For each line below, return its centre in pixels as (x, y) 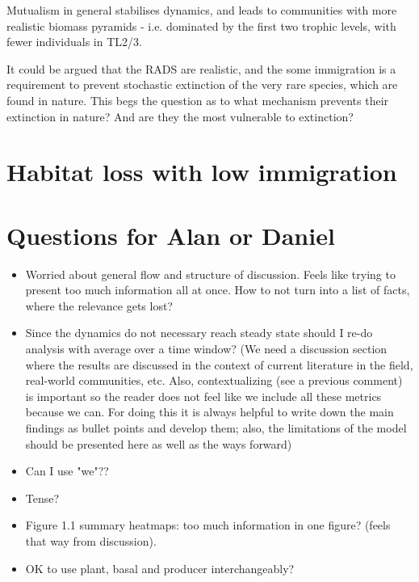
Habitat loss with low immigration (202, 172)
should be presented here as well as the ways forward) (159, 443)
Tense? (42, 498)
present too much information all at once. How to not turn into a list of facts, (218, 290)
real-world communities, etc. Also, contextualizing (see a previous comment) (214, 380)
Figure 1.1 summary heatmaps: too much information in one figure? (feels (208, 525)
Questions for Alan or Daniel (171, 235)
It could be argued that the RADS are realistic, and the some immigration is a (201, 68)
